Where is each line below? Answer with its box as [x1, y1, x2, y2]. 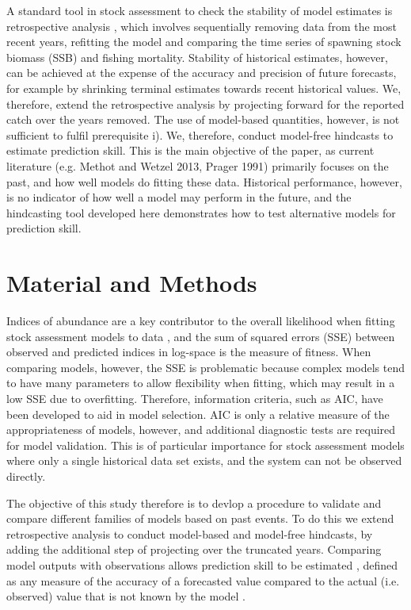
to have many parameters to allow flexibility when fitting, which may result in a [6, 374, 395, 391]
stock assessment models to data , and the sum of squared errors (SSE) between [6, 328, 395, 344]
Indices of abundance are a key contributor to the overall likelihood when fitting [6, 313, 395, 329]
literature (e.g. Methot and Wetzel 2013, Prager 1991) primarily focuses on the [6, 157, 389, 174]
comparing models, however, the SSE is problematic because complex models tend [6, 359, 405, 375]
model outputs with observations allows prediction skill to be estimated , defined [6, 556, 398, 573]
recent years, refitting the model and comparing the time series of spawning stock [6, 33, 401, 50]
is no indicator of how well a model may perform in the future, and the [6, 189, 352, 205]
